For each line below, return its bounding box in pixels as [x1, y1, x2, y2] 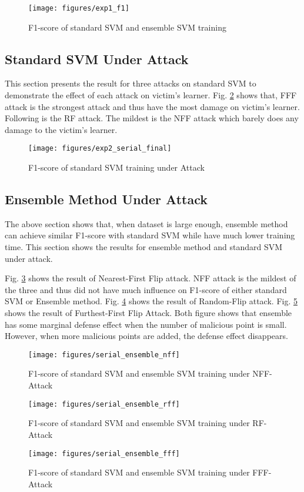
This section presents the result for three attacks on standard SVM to [5, 77, 256, 89]
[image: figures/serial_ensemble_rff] [28, 400, 180, 408]
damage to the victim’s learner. [5, 123, 118, 135]
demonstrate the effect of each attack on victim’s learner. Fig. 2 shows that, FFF [5, 89, 297, 101]
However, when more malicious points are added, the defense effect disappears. [5, 330, 288, 342]
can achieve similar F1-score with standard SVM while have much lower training [5, 229, 295, 241]
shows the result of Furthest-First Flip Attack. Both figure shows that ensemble [5, 307, 292, 319]
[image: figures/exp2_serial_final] [28, 144, 172, 153]
